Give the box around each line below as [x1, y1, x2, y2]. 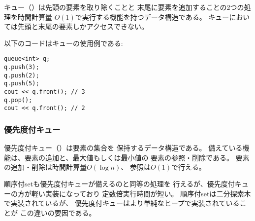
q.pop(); [4, 96, 32, 104]
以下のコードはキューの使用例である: [4, 37, 123, 48]
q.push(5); [4, 80, 39, 87]
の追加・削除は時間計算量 [4, 162, 87, 172]
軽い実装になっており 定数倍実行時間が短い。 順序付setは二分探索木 [31, 188, 251, 198]
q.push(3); [4, 64, 39, 71]
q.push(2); [4, 72, 39, 79]
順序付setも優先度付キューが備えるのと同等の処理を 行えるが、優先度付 [4, 178, 235, 188]
